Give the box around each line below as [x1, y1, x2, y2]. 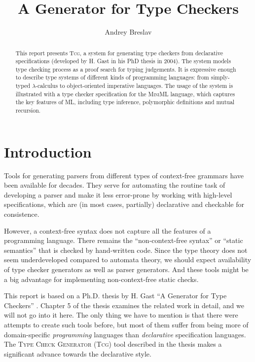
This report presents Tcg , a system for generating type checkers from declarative [15, 48, 223, 57]
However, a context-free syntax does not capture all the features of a [4, 225, 211, 236]
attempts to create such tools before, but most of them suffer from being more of [4, 320, 249, 330]
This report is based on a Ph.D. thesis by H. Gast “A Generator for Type [4, 290, 227, 301]
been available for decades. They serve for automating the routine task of [4, 180, 225, 190]
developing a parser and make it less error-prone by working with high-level [4, 189, 232, 200]
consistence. [4, 209, 39, 219]
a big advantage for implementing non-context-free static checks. [4, 274, 199, 284]
